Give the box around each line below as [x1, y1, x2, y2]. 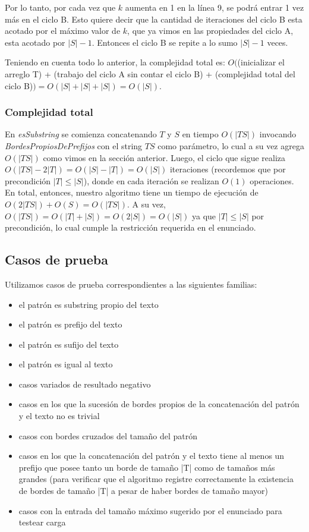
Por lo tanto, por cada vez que [5, 1, 116, 13]
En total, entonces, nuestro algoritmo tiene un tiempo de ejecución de [5, 186, 258, 199]
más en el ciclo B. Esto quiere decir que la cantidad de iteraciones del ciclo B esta [5, 12, 302, 25]
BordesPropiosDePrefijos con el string [5, 139, 143, 152]
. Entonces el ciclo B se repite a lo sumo [92, 36, 238, 48]
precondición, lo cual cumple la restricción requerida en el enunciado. [5, 221, 256, 234]
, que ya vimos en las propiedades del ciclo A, [127, 24, 294, 37]
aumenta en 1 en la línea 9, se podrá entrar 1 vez [125, 1, 304, 13]
